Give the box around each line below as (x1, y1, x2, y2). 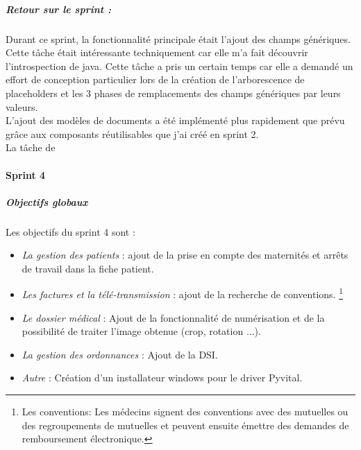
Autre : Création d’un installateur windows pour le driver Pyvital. (22, 370, 303, 385)
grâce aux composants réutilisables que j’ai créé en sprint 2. (6, 126, 259, 141)
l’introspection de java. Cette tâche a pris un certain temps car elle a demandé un (6, 58, 353, 73)
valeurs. (6, 99, 38, 114)
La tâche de (6, 140, 56, 155)
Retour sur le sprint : (6, 1, 111, 16)
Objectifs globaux (6, 194, 88, 209)
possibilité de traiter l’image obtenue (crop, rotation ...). (22, 324, 261, 338)
